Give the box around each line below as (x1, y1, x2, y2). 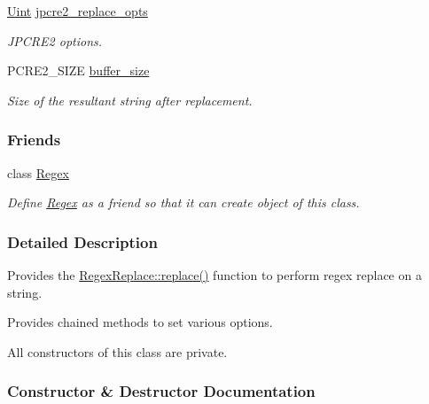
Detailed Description (7, 230, 158, 252)
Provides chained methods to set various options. (7, 313, 273, 331)
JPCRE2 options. (7, 31, 103, 50)
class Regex (7, 163, 69, 182)
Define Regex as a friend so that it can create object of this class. (7, 193, 360, 212)
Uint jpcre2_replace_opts (7, 2, 148, 19)
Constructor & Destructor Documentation (7, 380, 316, 402)
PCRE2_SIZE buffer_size (7, 61, 150, 80)
